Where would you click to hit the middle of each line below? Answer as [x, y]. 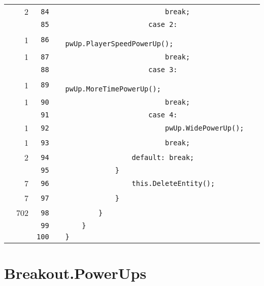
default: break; [163, 157]
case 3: [163, 70]
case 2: [163, 24]
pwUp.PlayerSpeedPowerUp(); [119, 44]
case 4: [163, 115]
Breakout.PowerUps [75, 273]
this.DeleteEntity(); [173, 183]
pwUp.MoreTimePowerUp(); [113, 89]
